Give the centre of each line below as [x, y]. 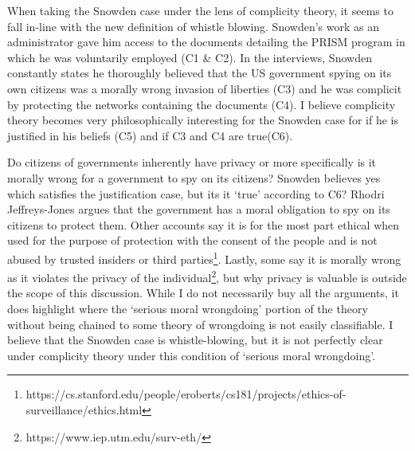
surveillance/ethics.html [84, 409]
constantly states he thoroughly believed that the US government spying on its [200, 73]
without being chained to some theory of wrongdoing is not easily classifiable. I [200, 324]
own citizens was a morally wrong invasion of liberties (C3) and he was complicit [205, 88]
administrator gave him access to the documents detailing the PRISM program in [206, 42]
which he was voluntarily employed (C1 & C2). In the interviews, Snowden [190, 57]
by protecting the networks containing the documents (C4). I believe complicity [202, 104]
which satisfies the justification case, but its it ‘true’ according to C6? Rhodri [196, 193]
